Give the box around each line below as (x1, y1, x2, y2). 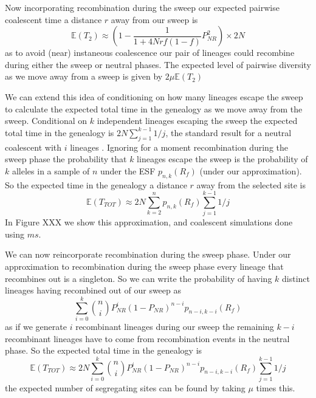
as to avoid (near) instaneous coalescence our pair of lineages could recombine (5, 46, 295, 59)
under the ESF (100, 164, 156, 177)
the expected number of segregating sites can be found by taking (5, 381, 246, 394)
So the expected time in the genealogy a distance (5, 178, 187, 191)
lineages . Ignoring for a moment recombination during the (70, 140, 288, 153)
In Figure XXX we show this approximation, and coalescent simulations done (5, 216, 293, 228)
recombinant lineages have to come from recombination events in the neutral (5, 332, 290, 345)
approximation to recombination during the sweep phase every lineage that (5, 260, 284, 273)
